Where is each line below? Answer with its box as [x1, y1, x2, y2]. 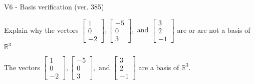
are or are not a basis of [177, 24, 250, 35]
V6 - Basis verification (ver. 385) [4, 1, 104, 11]
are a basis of [138, 62, 179, 72]
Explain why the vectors [4, 24, 79, 35]
